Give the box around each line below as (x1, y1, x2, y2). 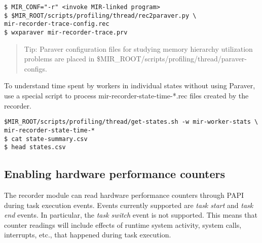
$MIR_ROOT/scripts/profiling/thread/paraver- (97, 53, 247, 64)
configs (24, 63, 46, 74)
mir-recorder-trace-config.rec (4, 20, 109, 28)
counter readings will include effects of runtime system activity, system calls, (4, 219, 242, 230)
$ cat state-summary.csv (4, 135, 88, 143)
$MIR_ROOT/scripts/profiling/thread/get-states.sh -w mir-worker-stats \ (4, 118, 258, 126)
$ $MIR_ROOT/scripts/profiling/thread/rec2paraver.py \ (4, 12, 197, 19)
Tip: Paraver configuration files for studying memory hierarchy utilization (24, 43, 253, 54)
